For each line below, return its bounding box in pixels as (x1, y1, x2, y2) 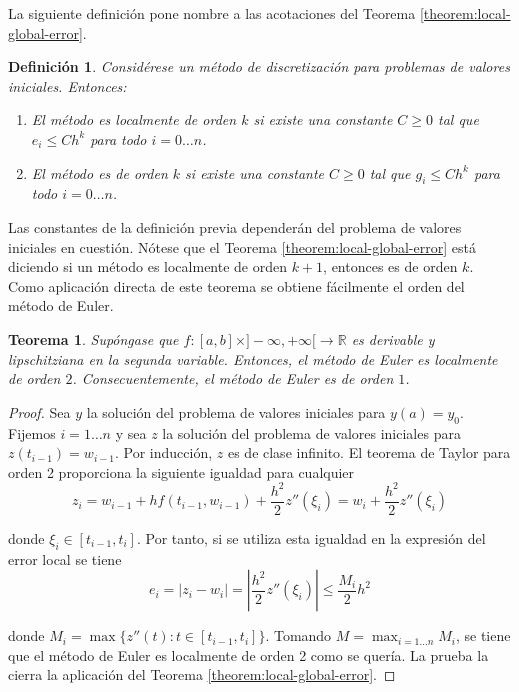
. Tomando (265, 625, 332, 646)
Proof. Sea (8, 401, 71, 422)
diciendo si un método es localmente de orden (8, 256, 288, 277)
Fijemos (8, 422, 56, 443)
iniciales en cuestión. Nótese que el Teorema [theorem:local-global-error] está (8, 236, 476, 257)
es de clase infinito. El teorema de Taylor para (227, 442, 511, 463)
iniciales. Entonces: (8, 75, 127, 96)
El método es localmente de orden (31, 109, 237, 130)
